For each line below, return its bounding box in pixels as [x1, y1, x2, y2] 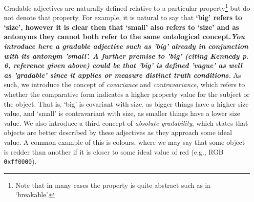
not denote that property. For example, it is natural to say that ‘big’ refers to [4, 12, 242, 22]
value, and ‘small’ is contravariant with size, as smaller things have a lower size [4, 108, 240, 118]
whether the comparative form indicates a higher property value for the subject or [4, 89, 250, 99]
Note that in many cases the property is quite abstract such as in [15, 180, 211, 190]
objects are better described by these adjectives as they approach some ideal [4, 127, 232, 137]
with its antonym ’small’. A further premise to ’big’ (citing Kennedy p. [4, 50, 249, 61]
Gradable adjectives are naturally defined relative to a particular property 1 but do [4, 1, 250, 13]
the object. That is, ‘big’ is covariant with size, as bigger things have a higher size [4, 98, 249, 109]
